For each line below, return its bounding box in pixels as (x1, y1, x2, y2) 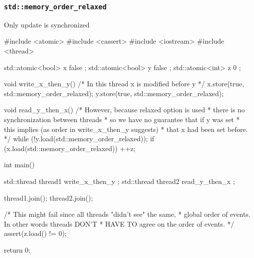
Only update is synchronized (4, 19, 90, 29)
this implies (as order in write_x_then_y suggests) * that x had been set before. (4, 124, 248, 134)
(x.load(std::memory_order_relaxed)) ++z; (4, 143, 136, 153)
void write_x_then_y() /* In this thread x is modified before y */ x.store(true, (4, 78, 244, 89)
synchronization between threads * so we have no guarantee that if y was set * (4, 114, 240, 124)
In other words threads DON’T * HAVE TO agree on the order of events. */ (4, 218, 234, 229)
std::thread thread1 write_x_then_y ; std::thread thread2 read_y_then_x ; (4, 176, 235, 186)
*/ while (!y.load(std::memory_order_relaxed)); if (4, 133, 154, 144)
